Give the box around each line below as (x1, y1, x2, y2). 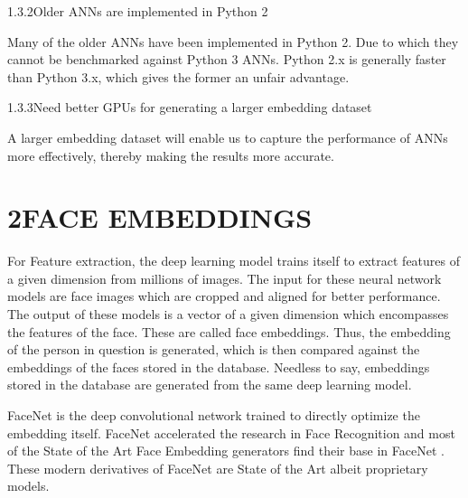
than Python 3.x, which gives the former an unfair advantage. (7, 67, 350, 86)
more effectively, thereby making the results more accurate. (7, 146, 334, 164)
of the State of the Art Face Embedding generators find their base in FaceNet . (7, 441, 445, 460)
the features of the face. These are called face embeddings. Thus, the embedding (7, 322, 451, 341)
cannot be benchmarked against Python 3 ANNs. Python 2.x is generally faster (7, 50, 446, 69)
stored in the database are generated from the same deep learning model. (7, 375, 412, 394)
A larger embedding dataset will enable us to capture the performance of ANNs (7, 127, 448, 146)
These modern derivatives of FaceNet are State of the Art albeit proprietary (7, 458, 428, 477)
